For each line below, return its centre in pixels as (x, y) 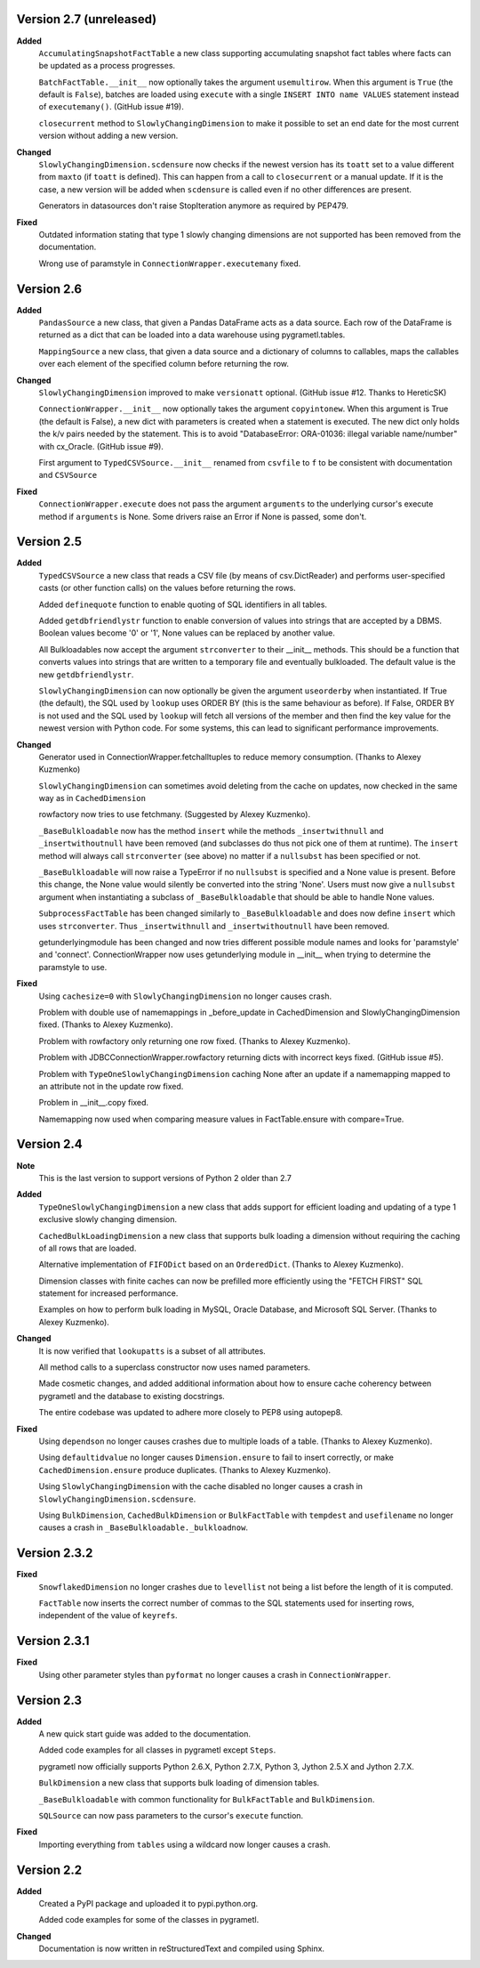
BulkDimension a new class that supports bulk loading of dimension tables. (179, 1783)
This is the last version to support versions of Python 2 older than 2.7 (165, 1178)
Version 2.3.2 (55, 1553)
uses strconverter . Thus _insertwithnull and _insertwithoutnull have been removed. (214, 926)
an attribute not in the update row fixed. (111, 1086)
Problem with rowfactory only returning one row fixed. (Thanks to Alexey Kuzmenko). (195, 1041)
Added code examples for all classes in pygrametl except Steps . (157, 1750)
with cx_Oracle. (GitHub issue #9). (101, 446)
